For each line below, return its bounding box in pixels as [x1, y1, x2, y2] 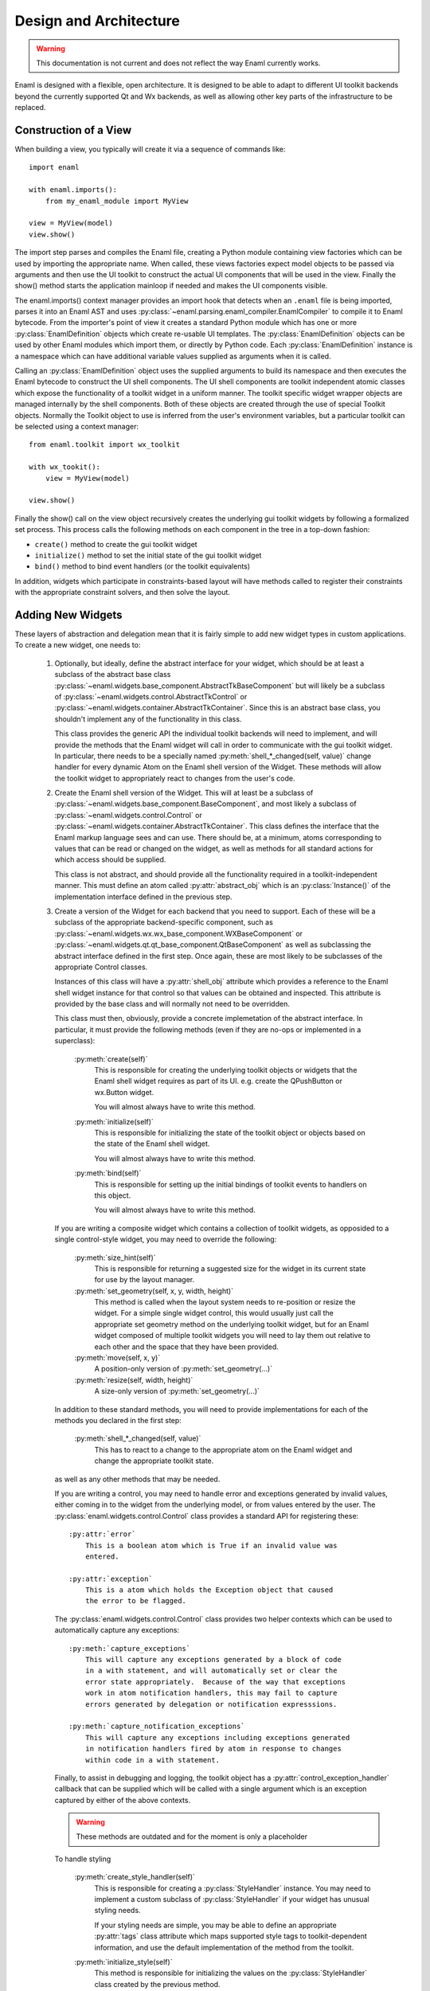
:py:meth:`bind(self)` [74, 1168, 142, 1178]
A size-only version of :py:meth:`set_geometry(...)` [94, 1387, 260, 1396]
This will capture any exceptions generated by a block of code [84, 1655, 342, 1664]
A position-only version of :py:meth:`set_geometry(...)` [94, 1364, 273, 1374]
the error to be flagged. [84, 1597, 187, 1606]
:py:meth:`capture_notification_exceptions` [68, 1722, 246, 1731]
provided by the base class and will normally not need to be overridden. [54, 999, 290, 1009]
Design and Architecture [14, 12, 181, 29]
